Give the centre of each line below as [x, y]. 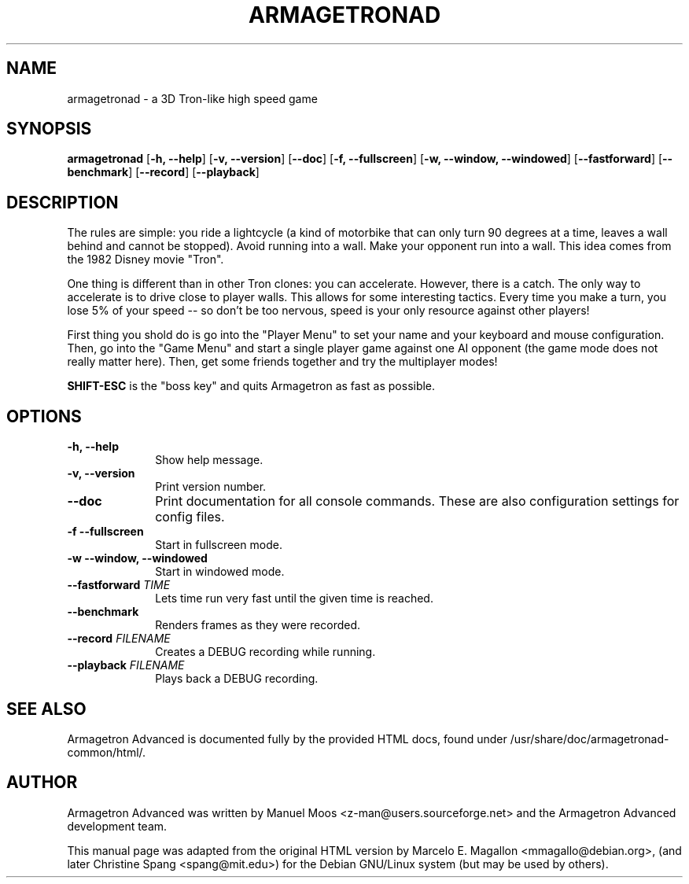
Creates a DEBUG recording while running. [265, 652]
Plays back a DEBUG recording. [237, 679]
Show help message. [209, 460]
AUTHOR [42, 783]
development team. [117, 826]
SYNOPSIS [49, 129]
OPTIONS [44, 416]
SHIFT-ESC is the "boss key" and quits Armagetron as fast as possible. [251, 386]
